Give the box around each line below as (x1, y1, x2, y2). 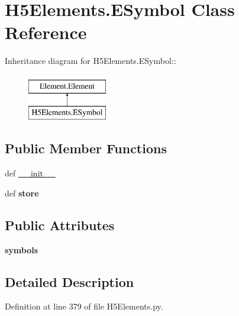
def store (5, 186, 39, 199)
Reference (5, 20, 87, 44)
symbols (5, 243, 38, 256)
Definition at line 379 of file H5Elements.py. (5, 300, 163, 312)
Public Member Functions (5, 139, 167, 157)
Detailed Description (5, 272, 134, 291)
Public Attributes (5, 215, 115, 234)
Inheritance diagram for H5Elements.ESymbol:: (5, 54, 176, 67)
